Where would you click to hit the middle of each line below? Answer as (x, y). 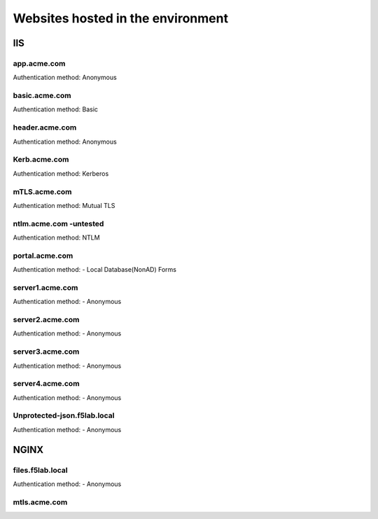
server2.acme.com (46, 320)
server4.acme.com (46, 384)
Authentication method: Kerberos (61, 173)
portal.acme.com (43, 256)
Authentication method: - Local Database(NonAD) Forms (94, 270)
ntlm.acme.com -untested (58, 223)
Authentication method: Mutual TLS (64, 205)
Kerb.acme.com (41, 160)
